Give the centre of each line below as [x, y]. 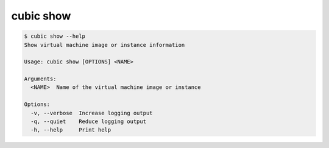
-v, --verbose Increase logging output [92, 113]
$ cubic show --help [55, 36]
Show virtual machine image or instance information [104, 45]
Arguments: [40, 79]
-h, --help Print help [71, 130]
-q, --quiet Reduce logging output [88, 122]
